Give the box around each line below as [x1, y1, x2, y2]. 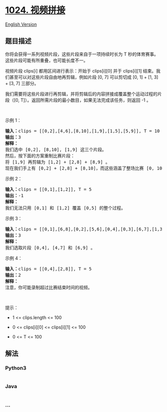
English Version [5, 21, 37, 27]
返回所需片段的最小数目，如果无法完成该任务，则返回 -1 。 [31, 97, 151, 103]
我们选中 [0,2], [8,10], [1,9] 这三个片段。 [5, 147, 107, 152]
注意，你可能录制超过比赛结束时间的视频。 [5, 284, 92, 290]
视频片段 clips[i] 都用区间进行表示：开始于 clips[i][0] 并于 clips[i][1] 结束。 [5, 68, 157, 74]
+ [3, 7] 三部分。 [5, 80, 39, 86]
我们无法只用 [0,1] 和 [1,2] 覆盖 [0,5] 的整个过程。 [5, 205, 126, 211]
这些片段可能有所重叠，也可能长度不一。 [5, 57, 88, 63]
